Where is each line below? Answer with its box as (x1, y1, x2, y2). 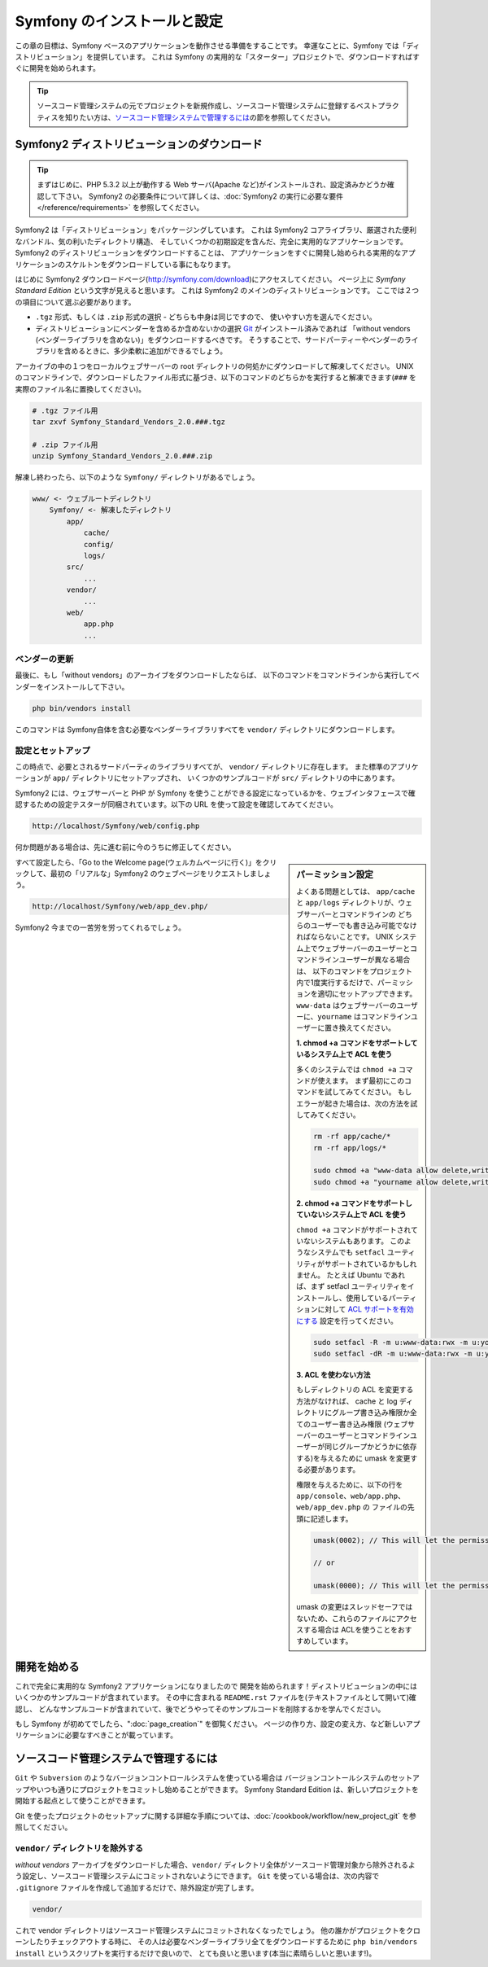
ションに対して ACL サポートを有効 (296, 1304, 414, 1314)
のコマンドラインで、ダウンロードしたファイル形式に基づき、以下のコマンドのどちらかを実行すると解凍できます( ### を (15, 373, 416, 383)
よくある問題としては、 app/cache (296, 886, 416, 896)
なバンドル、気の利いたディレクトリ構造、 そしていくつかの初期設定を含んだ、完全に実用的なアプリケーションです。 (15, 236, 408, 246)
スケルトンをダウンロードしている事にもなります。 (64, 259, 235, 269)
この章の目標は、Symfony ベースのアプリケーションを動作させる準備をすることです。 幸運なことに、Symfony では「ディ (15, 41, 420, 50)
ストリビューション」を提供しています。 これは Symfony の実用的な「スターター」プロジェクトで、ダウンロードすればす (15, 51, 420, 61)
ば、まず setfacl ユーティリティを (296, 1281, 408, 1291)
